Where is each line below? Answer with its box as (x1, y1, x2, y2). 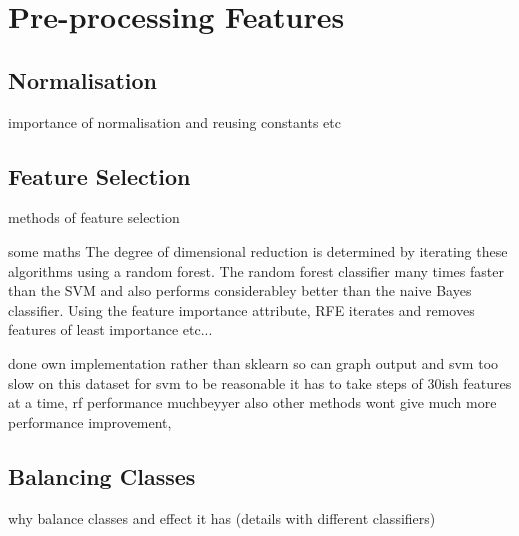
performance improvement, (8, 411, 172, 432)
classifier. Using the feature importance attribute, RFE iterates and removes (8, 299, 475, 320)
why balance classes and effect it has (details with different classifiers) (8, 507, 436, 528)
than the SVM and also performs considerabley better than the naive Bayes (8, 280, 472, 301)
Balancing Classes (8, 460, 196, 491)
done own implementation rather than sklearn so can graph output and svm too (8, 352, 499, 373)
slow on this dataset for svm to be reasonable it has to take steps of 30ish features (8, 372, 512, 393)
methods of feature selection (8, 207, 180, 228)
